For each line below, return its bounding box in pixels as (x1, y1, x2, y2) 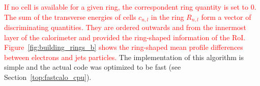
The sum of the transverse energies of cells (4, 11, 136, 22)
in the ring (151, 11, 184, 22)
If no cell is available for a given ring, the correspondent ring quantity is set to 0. (4, 2, 256, 12)
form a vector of (201, 11, 251, 22)
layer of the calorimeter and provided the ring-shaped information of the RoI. (4, 32, 246, 42)
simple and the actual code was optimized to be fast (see (4, 62, 181, 72)
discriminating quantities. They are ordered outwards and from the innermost (4, 22, 246, 33)
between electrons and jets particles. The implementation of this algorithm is (4, 51, 244, 62)
